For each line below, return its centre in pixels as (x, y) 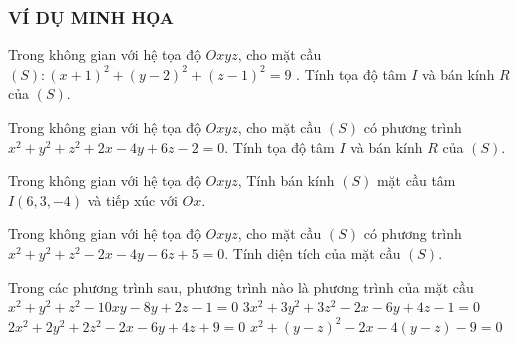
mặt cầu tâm (416, 180)
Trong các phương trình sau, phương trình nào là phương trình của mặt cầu (241, 286)
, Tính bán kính (286, 180)
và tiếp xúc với (132, 199)
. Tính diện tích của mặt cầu (312, 252)
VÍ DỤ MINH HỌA (91, 16)
